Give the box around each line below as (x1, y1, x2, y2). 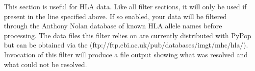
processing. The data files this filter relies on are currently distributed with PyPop (4, 30, 251, 40)
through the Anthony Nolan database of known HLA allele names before (4, 21, 222, 31)
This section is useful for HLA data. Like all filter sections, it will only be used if (4, 1, 247, 11)
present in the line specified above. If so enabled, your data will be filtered (4, 11, 227, 21)
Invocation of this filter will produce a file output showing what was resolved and (4, 49, 248, 59)
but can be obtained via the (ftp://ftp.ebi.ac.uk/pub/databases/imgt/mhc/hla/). (4, 40, 248, 50)
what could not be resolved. (4, 59, 87, 69)
